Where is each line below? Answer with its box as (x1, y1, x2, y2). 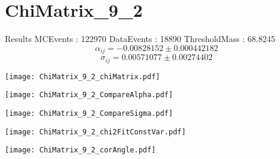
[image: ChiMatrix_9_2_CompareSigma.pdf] (5, 109, 173, 118)
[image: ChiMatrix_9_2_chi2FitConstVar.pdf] (5, 127, 186, 136)
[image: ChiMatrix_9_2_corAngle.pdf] (5, 146, 156, 155)
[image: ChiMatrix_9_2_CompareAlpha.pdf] (5, 91, 173, 100)
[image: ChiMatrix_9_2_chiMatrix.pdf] (5, 72, 160, 81)
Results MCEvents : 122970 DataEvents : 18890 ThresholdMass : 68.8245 (5, 32, 275, 45)
